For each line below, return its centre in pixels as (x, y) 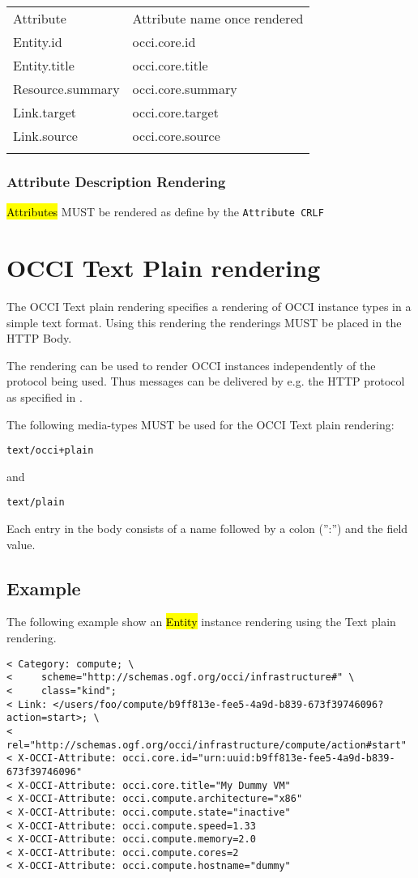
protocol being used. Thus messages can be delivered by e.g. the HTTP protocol (206, 381)
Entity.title (44, 65)
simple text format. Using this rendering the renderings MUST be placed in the (204, 322)
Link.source (45, 136)
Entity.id (38, 42)
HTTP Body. (39, 338)
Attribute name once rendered (218, 18)
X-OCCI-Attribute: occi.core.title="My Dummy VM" (154, 785)
